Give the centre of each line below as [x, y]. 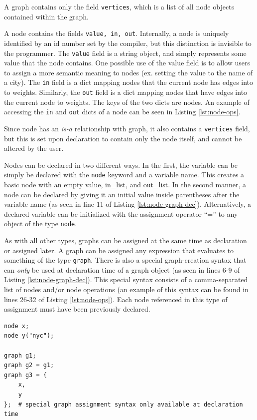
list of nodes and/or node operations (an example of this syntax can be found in [126, 289]
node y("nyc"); [29, 336]
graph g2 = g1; [29, 365]
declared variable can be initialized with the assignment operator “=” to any [121, 213]
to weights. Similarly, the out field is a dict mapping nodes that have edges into [126, 92]
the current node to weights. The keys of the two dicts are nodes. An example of [127, 102]
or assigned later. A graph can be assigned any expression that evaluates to [119, 250]
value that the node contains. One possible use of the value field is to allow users [127, 63]
